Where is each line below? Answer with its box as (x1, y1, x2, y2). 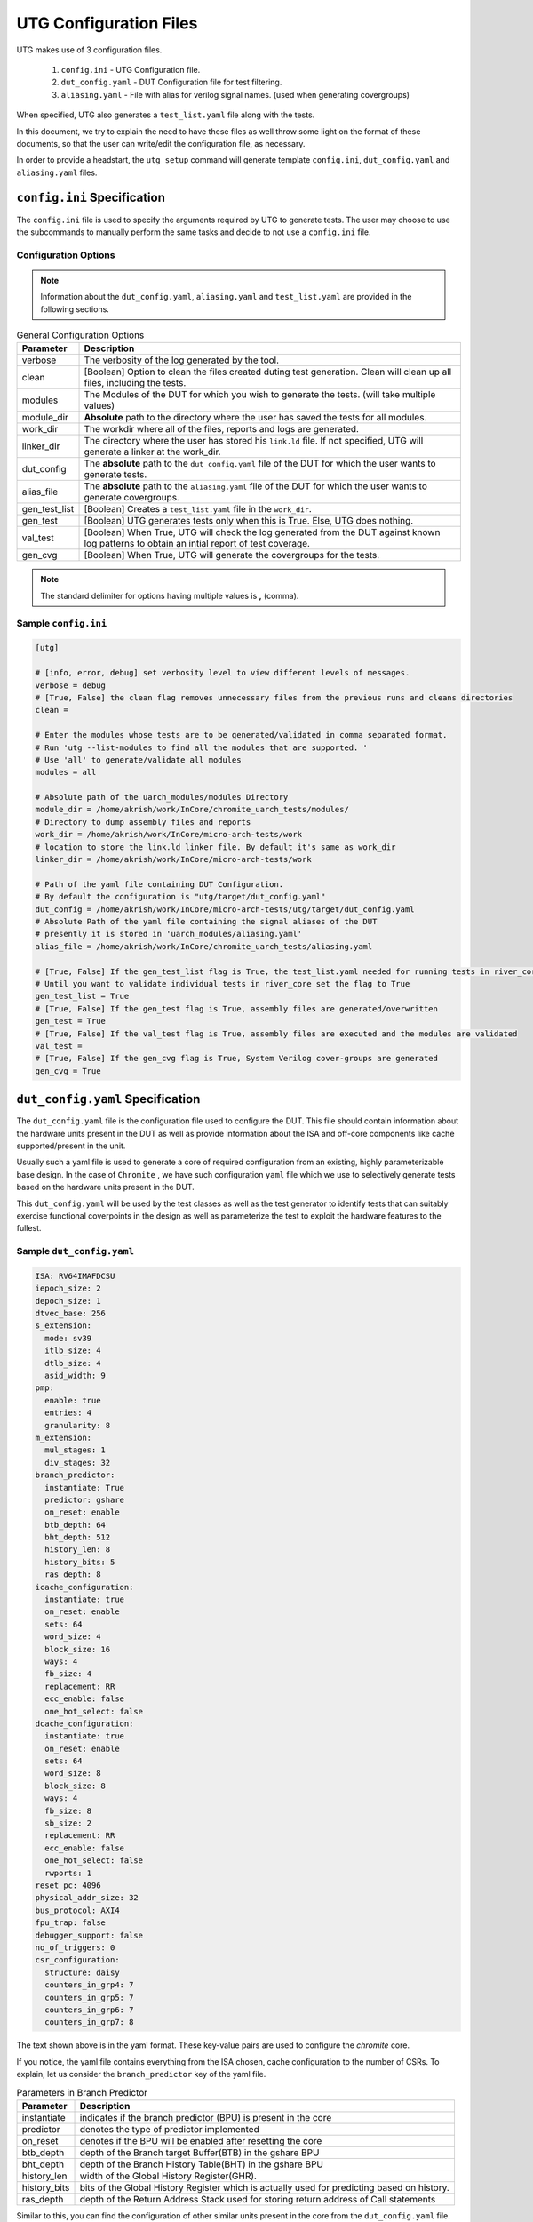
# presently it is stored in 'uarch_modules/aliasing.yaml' (35, 929, 303, 939)
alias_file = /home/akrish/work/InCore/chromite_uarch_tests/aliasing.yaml (35, 941, 373, 951)
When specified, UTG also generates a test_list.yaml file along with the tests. (16, 109, 315, 120)
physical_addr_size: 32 (35, 1893, 139, 1903)
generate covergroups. (84, 492, 179, 504)
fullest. (16, 1223, 42, 1234)
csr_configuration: (35, 1955, 120, 1965)
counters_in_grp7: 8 (44, 2018, 134, 2027)
